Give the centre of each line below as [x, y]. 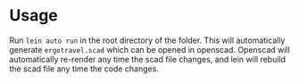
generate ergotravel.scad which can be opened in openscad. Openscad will [149, 49]
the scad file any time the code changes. [84, 69]
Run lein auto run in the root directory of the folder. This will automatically [147, 40]
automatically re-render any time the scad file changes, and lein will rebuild [148, 59]
